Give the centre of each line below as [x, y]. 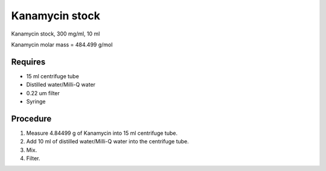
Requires [28, 62]
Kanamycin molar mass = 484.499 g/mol [62, 45]
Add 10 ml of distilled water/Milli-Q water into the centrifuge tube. [108, 141]
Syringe [36, 102]
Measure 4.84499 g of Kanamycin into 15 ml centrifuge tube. [102, 133]
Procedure [31, 118]
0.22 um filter [43, 93]
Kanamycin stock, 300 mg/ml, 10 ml [56, 34]
